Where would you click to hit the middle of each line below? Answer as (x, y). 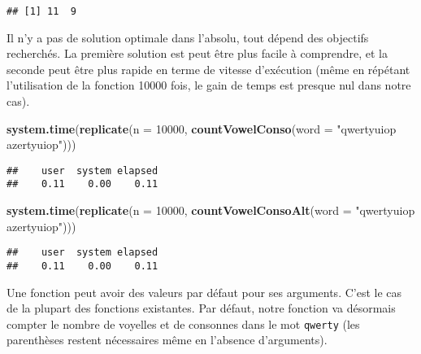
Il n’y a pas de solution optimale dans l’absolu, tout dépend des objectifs (188, 37)
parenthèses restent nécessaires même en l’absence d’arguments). (167, 340)
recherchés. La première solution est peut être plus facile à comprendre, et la (197, 53)
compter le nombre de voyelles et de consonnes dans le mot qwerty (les (183, 323)
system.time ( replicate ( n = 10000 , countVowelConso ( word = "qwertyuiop (202, 128)
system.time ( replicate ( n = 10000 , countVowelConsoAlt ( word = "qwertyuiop (211, 210)
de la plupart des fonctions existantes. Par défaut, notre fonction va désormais (201, 308)
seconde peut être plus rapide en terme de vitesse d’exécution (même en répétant (208, 69)
